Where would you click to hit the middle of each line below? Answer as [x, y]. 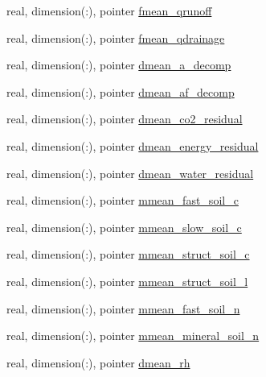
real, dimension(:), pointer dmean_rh [98, 362]
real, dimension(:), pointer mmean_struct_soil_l [127, 281]
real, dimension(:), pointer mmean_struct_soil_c [128, 254]
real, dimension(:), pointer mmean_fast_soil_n [123, 308]
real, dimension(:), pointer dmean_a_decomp [119, 65]
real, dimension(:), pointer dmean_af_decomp [121, 91]
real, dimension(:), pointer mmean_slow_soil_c [124, 227]
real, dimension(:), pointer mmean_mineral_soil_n [133, 336]
